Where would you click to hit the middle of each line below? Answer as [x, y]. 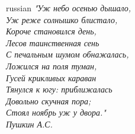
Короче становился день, [51, 31]
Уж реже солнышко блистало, [62, 19]
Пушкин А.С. [29, 124]
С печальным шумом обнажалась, [67, 54]
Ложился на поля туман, [52, 66]
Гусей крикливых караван [51, 77]
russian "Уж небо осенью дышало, [69, 8]
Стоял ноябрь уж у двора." [56, 112]
